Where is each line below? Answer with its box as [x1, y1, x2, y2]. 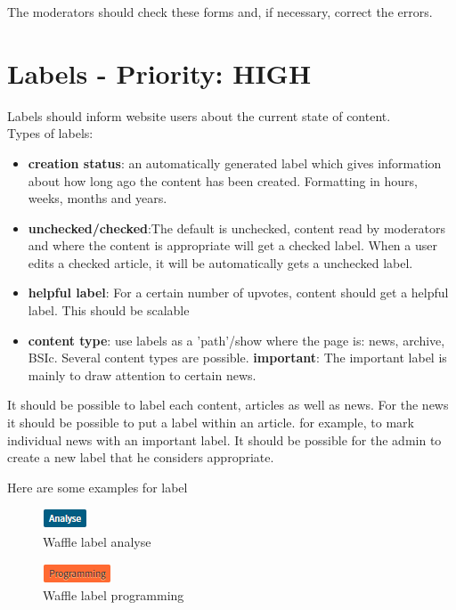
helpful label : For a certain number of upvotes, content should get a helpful [28, 283, 449, 302]
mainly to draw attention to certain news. [28, 365, 256, 384]
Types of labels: [7, 124, 94, 142]
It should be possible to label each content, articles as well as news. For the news [7, 395, 449, 414]
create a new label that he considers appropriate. [7, 448, 274, 467]
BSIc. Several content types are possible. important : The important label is [28, 348, 447, 367]
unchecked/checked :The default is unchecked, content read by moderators [28, 218, 445, 237]
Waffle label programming [43, 586, 184, 605]
